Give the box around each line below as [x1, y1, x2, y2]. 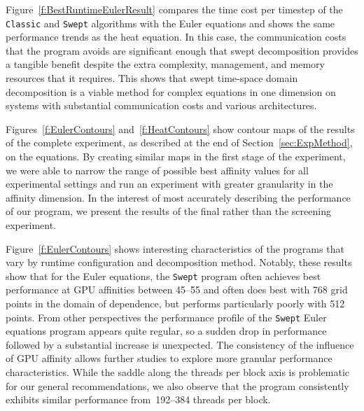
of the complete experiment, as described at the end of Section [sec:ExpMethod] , [6, 135, 353, 150]
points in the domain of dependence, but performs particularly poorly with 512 [6, 296, 345, 310]
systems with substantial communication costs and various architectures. [6, 98, 317, 113]
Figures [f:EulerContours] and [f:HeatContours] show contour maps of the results [6, 121, 355, 136]
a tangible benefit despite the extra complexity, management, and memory [6, 57, 325, 71]
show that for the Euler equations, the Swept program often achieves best [6, 268, 321, 283]
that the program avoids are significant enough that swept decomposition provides [6, 43, 358, 57]
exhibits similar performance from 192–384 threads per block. [6, 392, 271, 407]
